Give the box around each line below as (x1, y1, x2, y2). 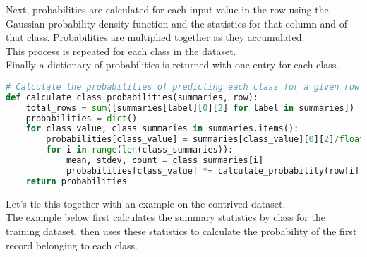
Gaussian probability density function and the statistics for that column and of (6, 16, 348, 30)
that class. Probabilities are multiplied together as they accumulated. (6, 30, 305, 44)
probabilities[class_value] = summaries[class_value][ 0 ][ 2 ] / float (46, 134, 365, 145)
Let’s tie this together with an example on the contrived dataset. (6, 196, 286, 210)
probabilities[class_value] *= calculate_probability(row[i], (66, 165, 365, 176)
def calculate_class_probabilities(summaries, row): (6, 92, 258, 102)
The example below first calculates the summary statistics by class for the (6, 210, 325, 225)
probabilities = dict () (25, 113, 138, 124)
